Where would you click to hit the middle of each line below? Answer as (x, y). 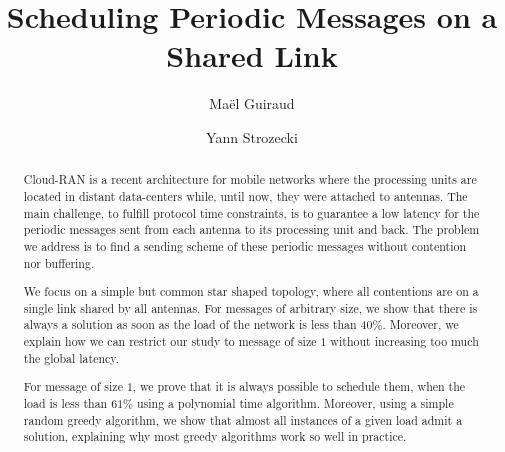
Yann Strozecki (252, 136)
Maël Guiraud (252, 103)
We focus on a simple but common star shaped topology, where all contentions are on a (251, 291)
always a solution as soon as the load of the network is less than (190, 324)
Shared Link (252, 55)
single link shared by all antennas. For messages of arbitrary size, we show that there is (250, 307)
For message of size (73, 386)
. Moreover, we (420, 324)
